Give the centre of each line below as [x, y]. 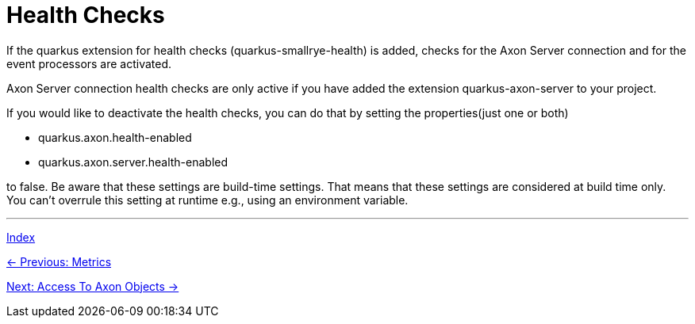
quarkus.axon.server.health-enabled [133, 162]
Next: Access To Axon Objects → [93, 286]
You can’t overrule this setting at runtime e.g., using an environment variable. [207, 200]
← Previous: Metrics [59, 261]
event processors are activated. [89, 63]
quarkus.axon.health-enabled [115, 137]
